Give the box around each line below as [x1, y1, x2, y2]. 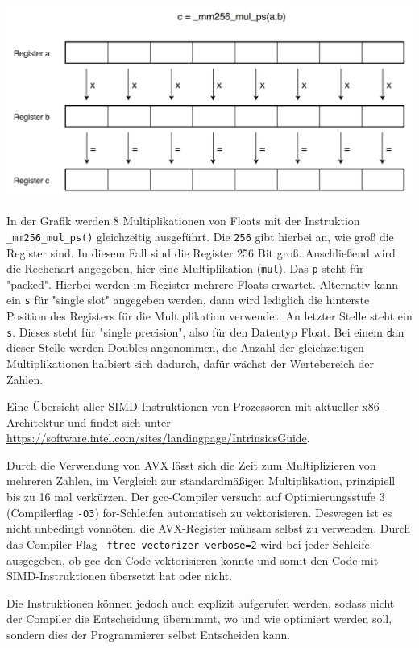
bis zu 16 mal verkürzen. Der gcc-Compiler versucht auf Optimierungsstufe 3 [6, 488, 385, 505]
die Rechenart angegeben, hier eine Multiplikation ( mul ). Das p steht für [6, 260, 364, 277]
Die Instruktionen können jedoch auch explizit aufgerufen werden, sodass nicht [6, 594, 395, 611]
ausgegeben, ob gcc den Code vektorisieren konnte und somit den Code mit [6, 551, 379, 568]
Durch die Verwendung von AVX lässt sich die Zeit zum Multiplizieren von [6, 456, 376, 473]
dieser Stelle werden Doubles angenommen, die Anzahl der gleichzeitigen [6, 339, 364, 356]
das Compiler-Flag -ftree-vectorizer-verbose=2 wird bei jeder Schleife [6, 535, 370, 552]
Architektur [6, 413, 64, 430]
